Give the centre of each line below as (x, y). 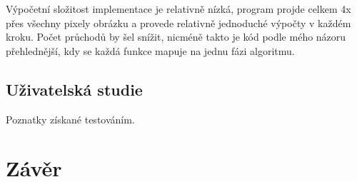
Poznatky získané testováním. (70, 119)
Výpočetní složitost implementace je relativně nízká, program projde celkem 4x (178, 9)
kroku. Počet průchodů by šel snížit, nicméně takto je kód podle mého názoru (176, 37)
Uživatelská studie (74, 89)
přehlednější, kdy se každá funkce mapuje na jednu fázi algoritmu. (150, 50)
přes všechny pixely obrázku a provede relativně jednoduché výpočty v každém (178, 22)
